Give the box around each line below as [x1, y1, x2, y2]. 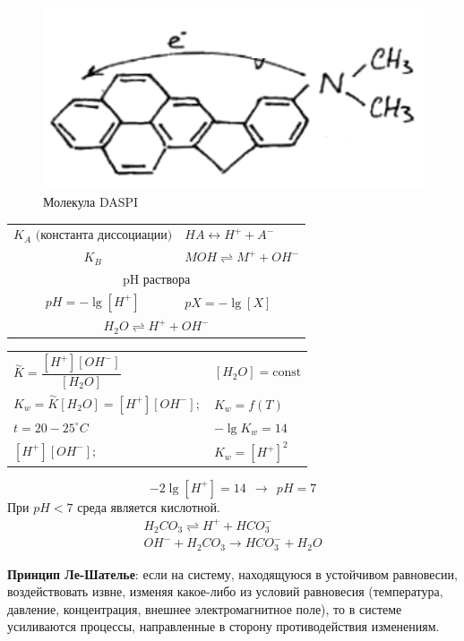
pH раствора [122, 274, 191, 287]
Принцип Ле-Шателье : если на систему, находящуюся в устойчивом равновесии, [7, 564, 458, 583]
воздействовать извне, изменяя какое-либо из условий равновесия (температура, [7, 582, 443, 601]
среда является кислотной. [77, 497, 220, 516]
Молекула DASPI [43, 192, 139, 211]
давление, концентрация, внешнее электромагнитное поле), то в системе [7, 599, 402, 618]
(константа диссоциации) [35, 229, 173, 243]
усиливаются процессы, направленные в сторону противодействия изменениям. [7, 617, 440, 636]
